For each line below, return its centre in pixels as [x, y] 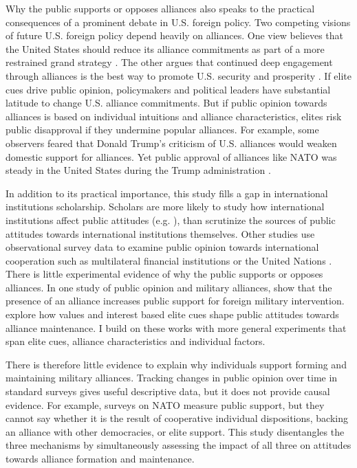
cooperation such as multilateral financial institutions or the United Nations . [169, 260]
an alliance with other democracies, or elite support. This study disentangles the [175, 431]
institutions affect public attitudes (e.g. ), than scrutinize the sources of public [171, 220]
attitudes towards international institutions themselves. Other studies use [160, 233]
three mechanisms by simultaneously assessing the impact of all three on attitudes [178, 445]
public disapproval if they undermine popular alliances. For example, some [162, 130]
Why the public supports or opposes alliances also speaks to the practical [160, 8]
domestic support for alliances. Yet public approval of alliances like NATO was [171, 156]
